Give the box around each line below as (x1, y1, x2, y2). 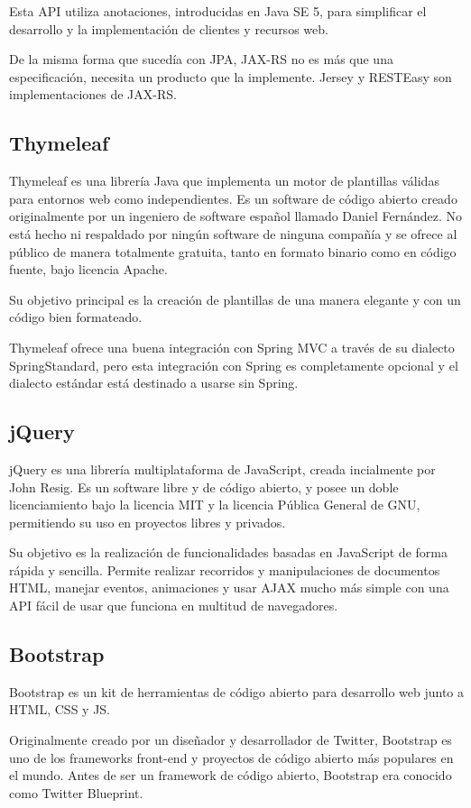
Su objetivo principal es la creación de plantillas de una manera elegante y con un (9, 289, 461, 308)
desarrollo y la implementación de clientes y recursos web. (9, 19, 328, 38)
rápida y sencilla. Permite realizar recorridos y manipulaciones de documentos (9, 560, 440, 579)
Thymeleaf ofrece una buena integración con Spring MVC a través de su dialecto (9, 337, 455, 356)
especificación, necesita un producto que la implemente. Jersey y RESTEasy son (9, 67, 452, 86)
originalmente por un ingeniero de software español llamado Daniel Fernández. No (9, 207, 463, 225)
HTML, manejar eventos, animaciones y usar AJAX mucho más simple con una (9, 578, 449, 597)
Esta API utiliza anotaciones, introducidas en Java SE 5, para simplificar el (9, 2, 427, 20)
